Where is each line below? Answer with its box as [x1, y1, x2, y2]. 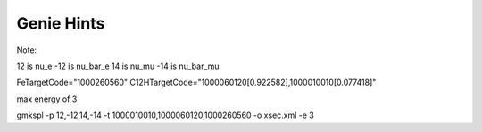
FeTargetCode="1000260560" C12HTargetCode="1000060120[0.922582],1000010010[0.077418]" [16, 77, 377, 88]
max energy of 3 [16, 94, 78, 104]
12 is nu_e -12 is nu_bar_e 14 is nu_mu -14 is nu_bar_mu [16, 61, 220, 71]
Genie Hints [16, 13, 105, 33]
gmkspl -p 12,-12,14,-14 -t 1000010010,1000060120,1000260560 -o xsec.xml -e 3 [16, 110, 314, 120]
